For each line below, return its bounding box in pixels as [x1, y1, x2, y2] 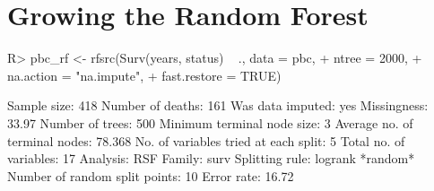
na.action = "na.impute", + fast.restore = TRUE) [7, 65, 282, 84]
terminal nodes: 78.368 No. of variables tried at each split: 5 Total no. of [7, 131, 405, 150]
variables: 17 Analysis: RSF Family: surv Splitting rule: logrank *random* [7, 149, 415, 168]
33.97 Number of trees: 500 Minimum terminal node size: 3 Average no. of [7, 113, 413, 132]
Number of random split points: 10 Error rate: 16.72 [7, 166, 294, 185]
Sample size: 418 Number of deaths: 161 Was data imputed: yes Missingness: [7, 96, 429, 115]
